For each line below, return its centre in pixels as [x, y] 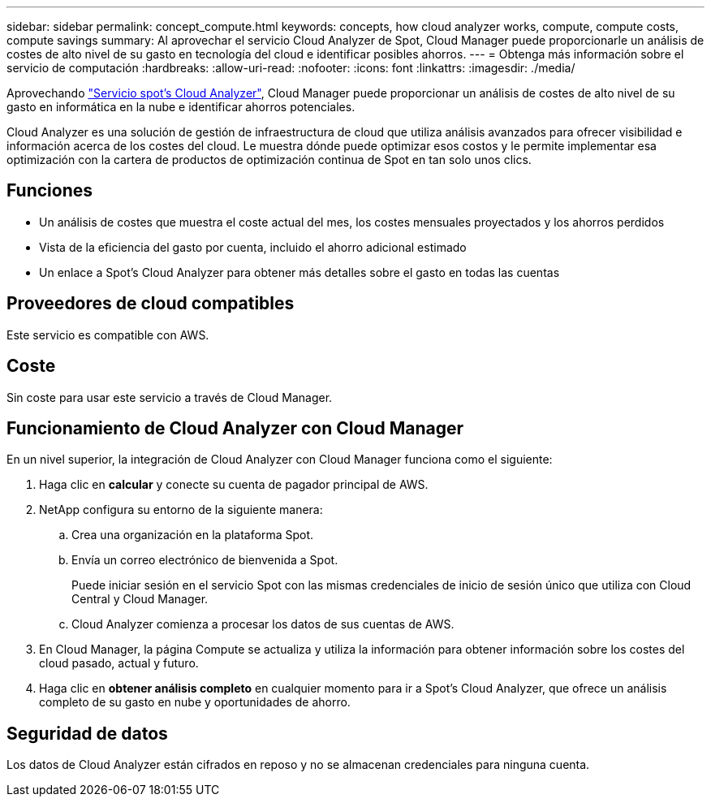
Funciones [50, 191]
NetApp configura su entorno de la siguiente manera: [181, 510]
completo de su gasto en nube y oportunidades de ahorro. [195, 702]
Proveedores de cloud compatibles [151, 304]
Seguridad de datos [87, 733]
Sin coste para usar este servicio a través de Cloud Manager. [170, 397]
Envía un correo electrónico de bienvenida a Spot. [205, 560]
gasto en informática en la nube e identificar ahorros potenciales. [181, 107]
